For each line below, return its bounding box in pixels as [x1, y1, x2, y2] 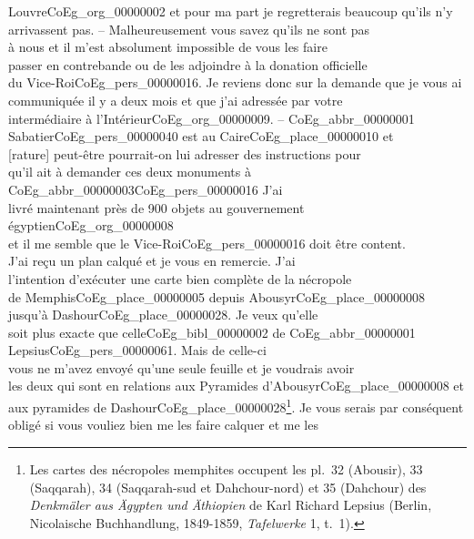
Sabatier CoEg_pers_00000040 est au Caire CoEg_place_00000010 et [8, 127, 394, 146]
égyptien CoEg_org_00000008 [8, 216, 174, 235]
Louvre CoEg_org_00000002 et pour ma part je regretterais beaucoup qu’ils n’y [8, 2, 453, 20]
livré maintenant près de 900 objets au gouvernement [8, 198, 305, 217]
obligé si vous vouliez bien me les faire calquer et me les [8, 415, 318, 434]
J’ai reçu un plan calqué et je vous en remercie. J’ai [8, 251, 296, 270]
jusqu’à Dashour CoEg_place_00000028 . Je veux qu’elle [8, 305, 318, 324]
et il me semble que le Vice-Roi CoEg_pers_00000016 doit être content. [8, 233, 406, 252]
